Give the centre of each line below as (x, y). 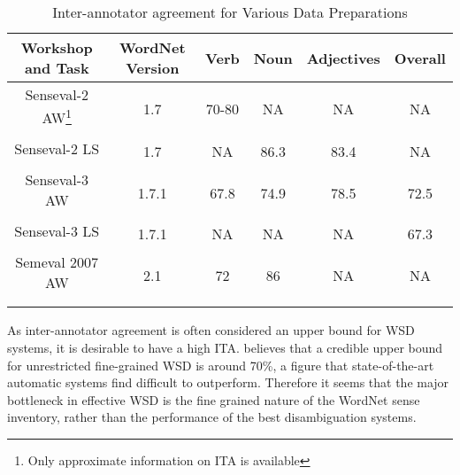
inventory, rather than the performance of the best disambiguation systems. (212, 417)
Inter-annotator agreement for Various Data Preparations (230, 12)
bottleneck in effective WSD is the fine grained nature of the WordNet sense (214, 399)
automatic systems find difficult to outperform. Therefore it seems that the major (228, 382)
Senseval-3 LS (57, 231)
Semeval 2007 (57, 262)
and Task (57, 68)
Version (153, 68)
